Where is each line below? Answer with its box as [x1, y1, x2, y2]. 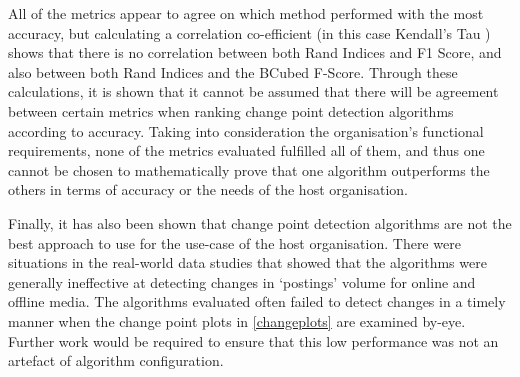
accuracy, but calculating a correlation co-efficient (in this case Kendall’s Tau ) [8, 22, 491, 43]
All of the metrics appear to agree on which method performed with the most [8, 3, 484, 23]
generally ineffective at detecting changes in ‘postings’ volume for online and [8, 271, 476, 292]
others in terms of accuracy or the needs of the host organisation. [8, 179, 408, 200]
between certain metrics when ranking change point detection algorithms [8, 100, 454, 121]
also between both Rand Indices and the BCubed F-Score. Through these [8, 61, 458, 82]
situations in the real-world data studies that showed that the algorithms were [8, 252, 487, 273]
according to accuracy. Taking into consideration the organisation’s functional [8, 120, 484, 141]
